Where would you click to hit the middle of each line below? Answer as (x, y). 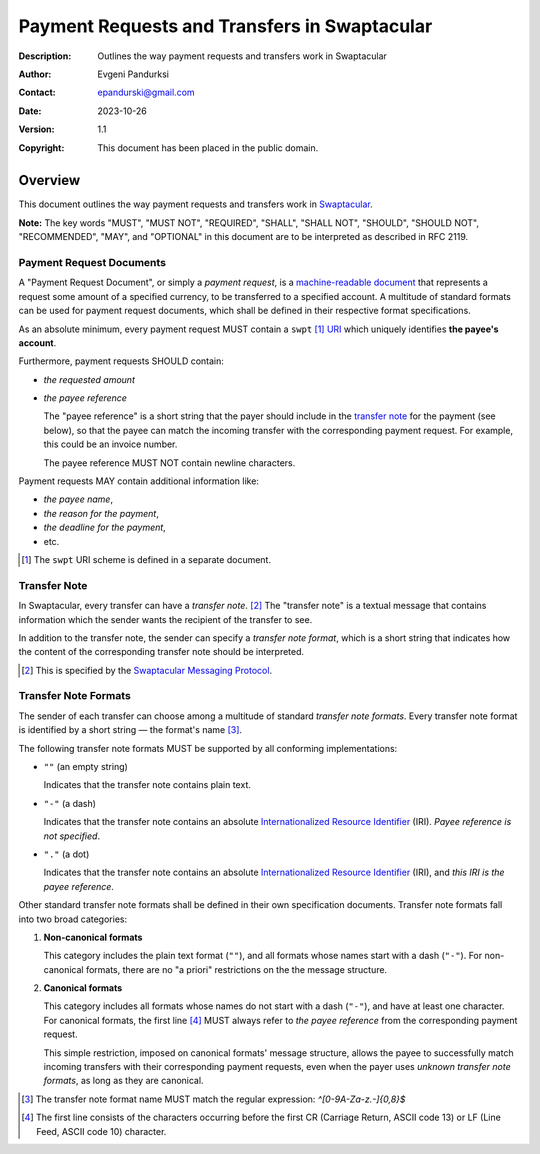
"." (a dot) (66, 854)
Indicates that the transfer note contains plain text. (147, 785)
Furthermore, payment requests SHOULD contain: (121, 361)
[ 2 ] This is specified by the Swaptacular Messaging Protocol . (147, 670)
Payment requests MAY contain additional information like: (139, 481)
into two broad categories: (73, 919)
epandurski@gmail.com (146, 92)
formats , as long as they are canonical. (123, 1081)
